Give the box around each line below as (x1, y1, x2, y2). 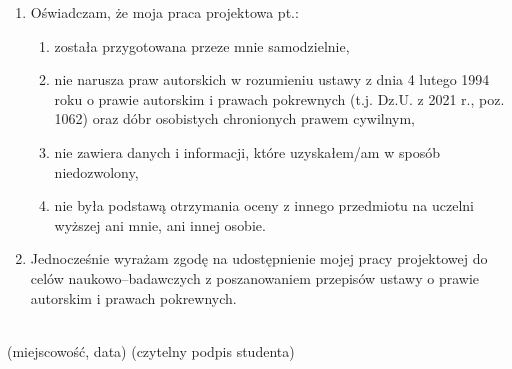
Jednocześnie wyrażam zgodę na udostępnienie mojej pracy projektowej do (30, 248, 488, 269)
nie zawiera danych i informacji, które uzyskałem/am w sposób (54, 141, 440, 162)
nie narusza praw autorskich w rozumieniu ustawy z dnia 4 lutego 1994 (54, 69, 490, 90)
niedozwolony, (54, 161, 139, 182)
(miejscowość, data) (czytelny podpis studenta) (7, 340, 295, 361)
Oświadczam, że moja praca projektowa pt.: (30, 2, 299, 22)
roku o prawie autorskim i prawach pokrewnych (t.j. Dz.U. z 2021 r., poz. (54, 88, 505, 109)
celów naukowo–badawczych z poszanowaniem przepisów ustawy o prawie (30, 267, 480, 288)
